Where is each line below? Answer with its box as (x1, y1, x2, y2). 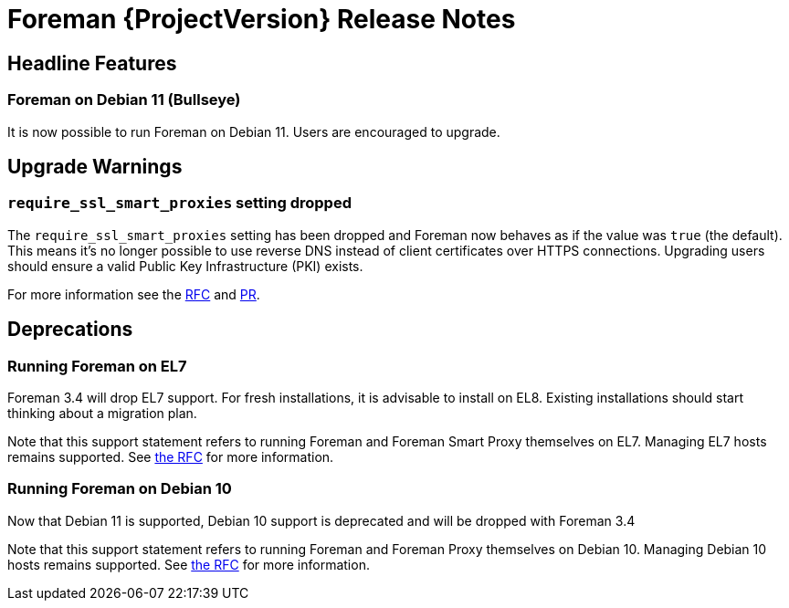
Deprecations (7, 318, 133, 341)
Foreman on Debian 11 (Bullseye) (7, 90, 241, 110)
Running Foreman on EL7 (7, 356, 187, 375)
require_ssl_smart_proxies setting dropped (7, 194, 352, 213)
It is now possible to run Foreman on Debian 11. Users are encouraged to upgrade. (7, 123, 500, 140)
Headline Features (7, 51, 177, 75)
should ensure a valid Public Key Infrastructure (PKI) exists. (7, 257, 363, 274)
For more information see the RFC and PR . (7, 286, 260, 302)
